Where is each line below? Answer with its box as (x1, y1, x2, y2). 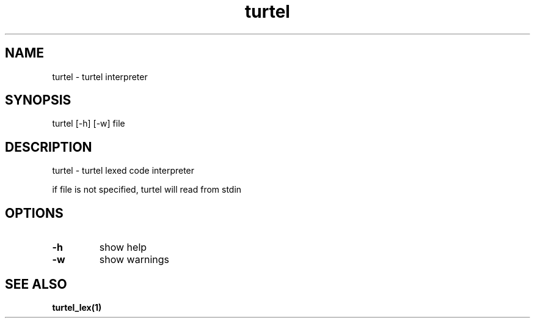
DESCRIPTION (5, 139, 92, 155)
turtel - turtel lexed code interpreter (52, 165, 195, 176)
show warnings (99, 253, 169, 266)
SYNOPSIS (5, 92, 71, 108)
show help (99, 241, 147, 254)
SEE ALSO (5, 276, 67, 292)
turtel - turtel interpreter (52, 71, 148, 82)
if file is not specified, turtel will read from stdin (52, 184, 242, 195)
